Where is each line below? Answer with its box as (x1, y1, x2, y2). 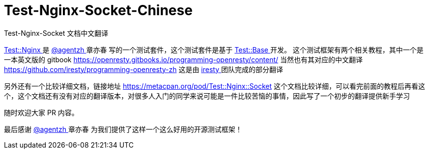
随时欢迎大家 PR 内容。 (4, 108, 79, 117)
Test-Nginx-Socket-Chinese (4, 2, 193, 19)
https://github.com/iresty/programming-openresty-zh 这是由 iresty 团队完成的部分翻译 (4, 65, 283, 74)
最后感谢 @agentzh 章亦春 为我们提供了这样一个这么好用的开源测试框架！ (4, 125, 242, 133)
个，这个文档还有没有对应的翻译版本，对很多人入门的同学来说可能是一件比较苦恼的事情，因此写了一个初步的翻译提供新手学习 (4, 91, 410, 100)
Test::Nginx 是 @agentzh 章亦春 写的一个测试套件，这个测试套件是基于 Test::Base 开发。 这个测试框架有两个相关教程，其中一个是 (4, 45, 424, 54)
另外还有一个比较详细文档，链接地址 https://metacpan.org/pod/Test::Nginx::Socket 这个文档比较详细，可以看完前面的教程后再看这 (4, 81, 425, 90)
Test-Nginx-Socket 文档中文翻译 (4, 28, 109, 37)
